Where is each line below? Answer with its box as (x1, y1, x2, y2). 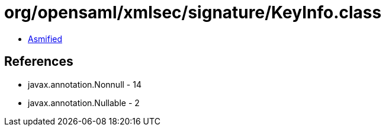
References (4, 54, 73, 69)
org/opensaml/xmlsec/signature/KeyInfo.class (4, 2, 382, 23)
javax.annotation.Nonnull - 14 (28, 79, 141, 90)
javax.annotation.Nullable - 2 (28, 97, 140, 108)
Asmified (28, 33, 63, 44)
